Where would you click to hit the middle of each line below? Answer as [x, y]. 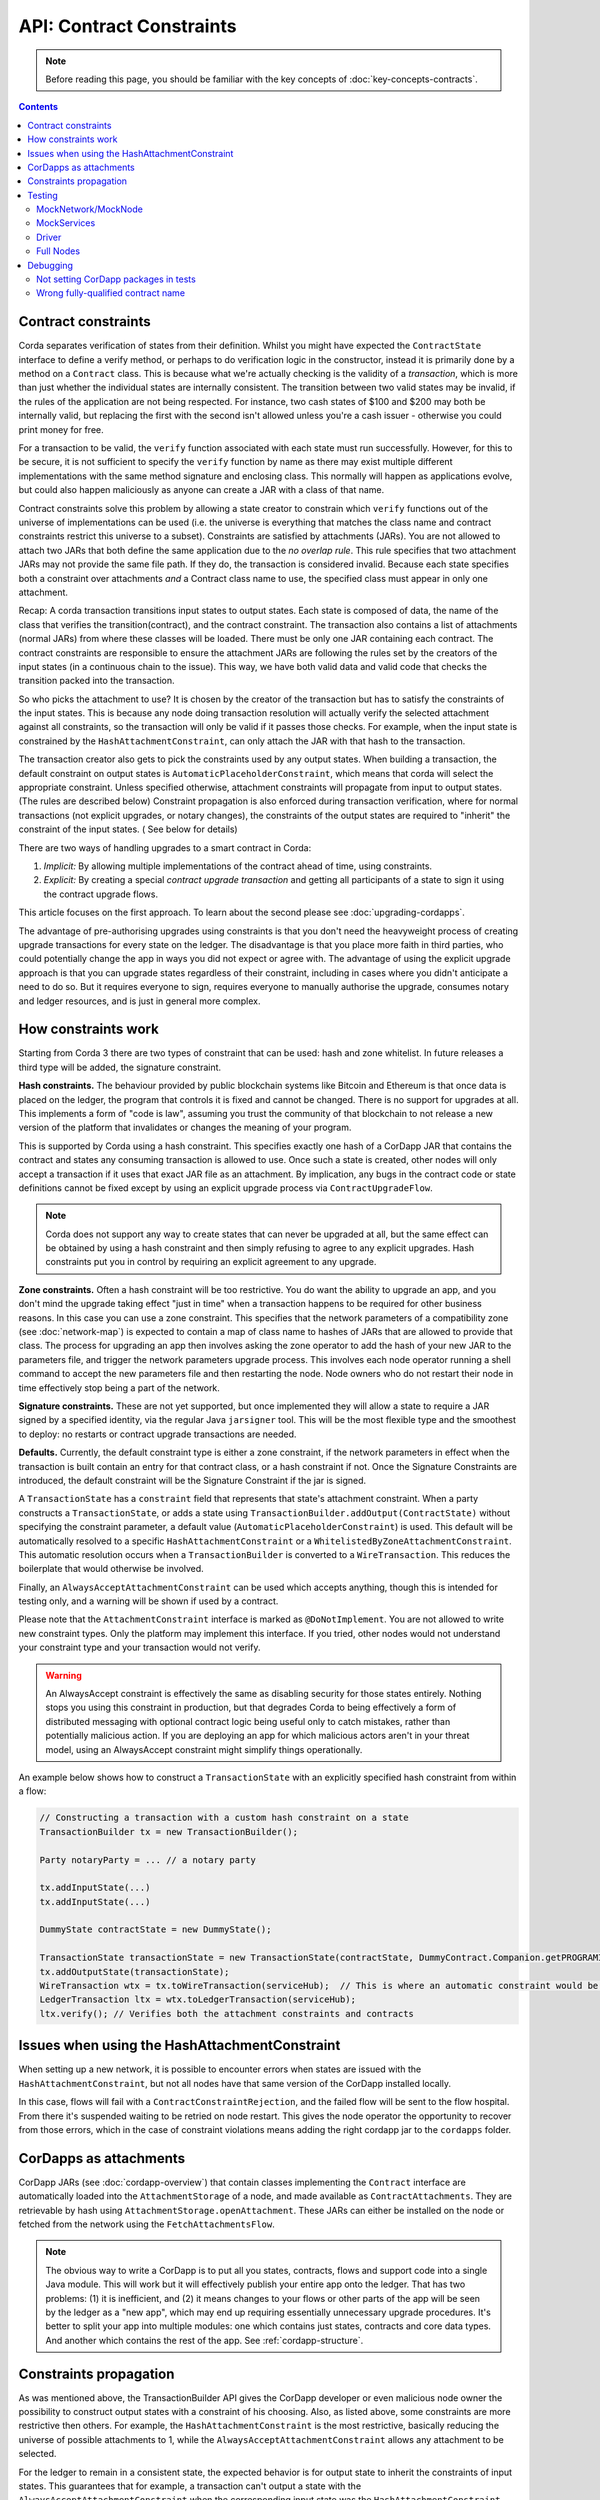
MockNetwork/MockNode [90, 209]
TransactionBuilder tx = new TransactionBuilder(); [169, 1831]
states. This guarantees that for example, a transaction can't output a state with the [190, 2486]
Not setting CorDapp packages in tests [116, 279]
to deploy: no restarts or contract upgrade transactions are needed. [157, 1434]
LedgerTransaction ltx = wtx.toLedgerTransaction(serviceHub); [198, 1999]
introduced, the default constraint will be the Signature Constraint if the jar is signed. [192, 1480]
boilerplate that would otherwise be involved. [111, 1569]
